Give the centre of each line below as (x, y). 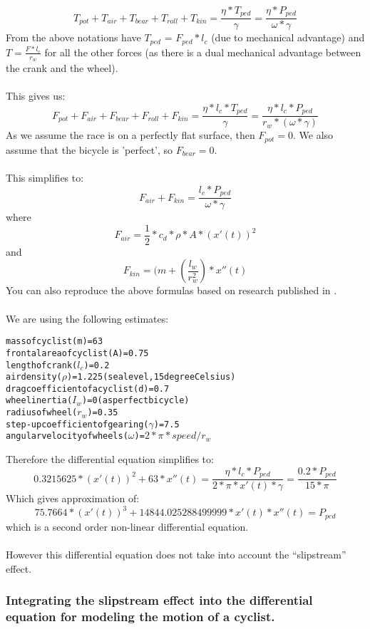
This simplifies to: (45, 178)
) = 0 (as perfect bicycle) (136, 401)
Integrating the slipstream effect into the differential (159, 600)
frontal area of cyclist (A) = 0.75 (77, 353)
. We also (313, 135)
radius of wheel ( (42, 413)
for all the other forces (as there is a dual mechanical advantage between (203, 52)
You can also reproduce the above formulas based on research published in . (171, 290)
